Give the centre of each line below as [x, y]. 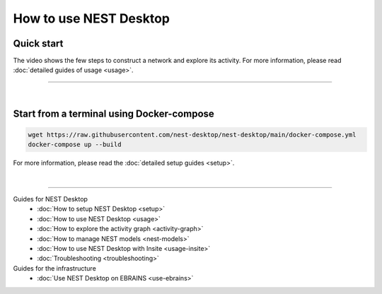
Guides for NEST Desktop [51, 199]
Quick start [38, 43]
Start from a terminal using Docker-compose [114, 113]
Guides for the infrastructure [55, 268]
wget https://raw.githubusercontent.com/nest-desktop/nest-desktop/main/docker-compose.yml [192, 135]
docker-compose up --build [75, 145]
